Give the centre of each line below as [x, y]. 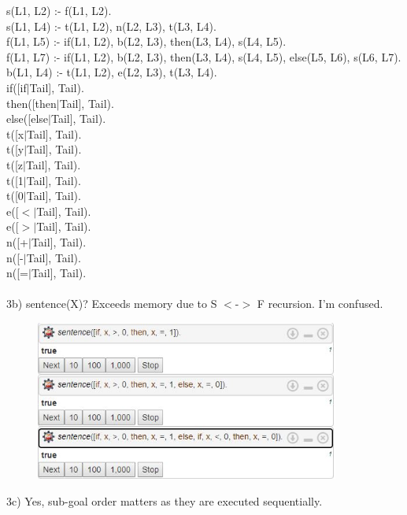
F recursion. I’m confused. [320, 304]
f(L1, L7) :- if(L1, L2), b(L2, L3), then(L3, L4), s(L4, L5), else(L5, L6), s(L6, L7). [204, 56]
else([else [28, 119]
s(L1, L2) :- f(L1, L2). [59, 10]
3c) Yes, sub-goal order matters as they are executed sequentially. [165, 500]
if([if [17, 87]
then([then [31, 103]
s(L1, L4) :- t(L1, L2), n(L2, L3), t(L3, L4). [111, 26]
